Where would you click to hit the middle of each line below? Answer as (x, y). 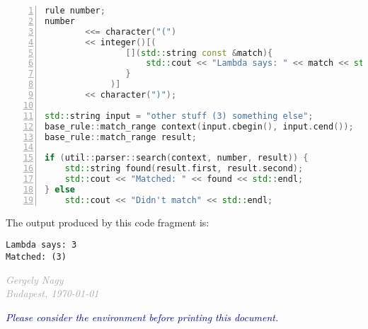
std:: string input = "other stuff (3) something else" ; (179, 116)
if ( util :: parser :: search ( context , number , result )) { (177, 158)
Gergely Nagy (35, 279)
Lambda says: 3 (41, 245)
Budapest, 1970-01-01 (52, 293)
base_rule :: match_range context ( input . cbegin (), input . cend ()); (199, 126)
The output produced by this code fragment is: (108, 222)
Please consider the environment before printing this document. (142, 317)
